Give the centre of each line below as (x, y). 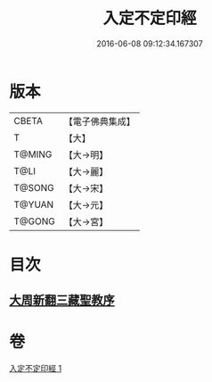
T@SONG (34, 187)
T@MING (33, 154)
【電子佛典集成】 (99, 121)
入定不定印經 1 (36, 369)
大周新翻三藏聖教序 (62, 300)
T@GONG (34, 221)
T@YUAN (34, 204)
